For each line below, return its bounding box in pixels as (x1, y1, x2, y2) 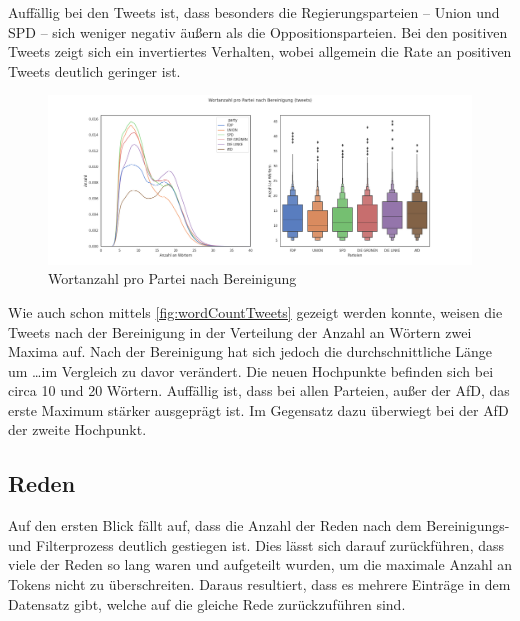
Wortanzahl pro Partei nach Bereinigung (48, 268, 297, 289)
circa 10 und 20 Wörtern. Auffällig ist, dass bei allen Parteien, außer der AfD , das (8, 380, 510, 401)
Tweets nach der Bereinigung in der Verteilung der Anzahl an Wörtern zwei (8, 321, 472, 342)
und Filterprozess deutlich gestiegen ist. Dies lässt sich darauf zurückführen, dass (8, 534, 505, 555)
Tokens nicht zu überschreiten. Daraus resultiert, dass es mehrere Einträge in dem (8, 574, 511, 595)
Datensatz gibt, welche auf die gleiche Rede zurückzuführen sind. (8, 593, 406, 614)
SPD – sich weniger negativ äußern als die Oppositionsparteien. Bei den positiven (8, 21, 508, 42)
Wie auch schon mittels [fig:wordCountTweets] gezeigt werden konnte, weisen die (8, 301, 503, 322)
